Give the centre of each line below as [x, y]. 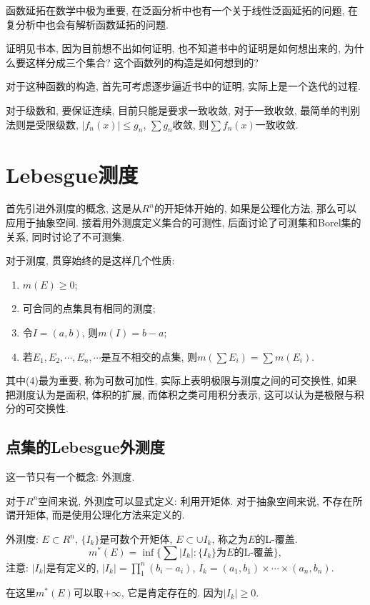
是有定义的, [72, 567]
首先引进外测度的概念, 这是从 [74, 208]
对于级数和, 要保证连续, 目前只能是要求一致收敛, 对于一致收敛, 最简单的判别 [183, 110]
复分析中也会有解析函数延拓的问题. [87, 24]
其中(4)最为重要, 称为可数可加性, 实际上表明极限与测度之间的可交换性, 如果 [181, 380]
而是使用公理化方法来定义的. [118, 515]
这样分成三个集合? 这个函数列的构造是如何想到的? [142, 62]
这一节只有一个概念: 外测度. [70, 477]
